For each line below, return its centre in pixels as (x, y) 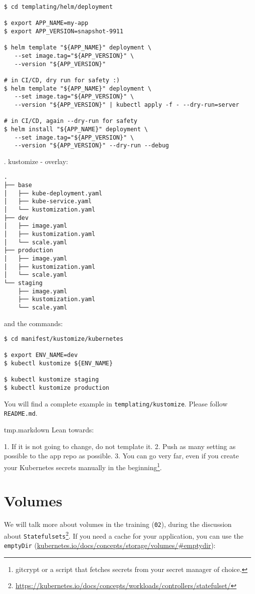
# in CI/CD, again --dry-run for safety (71, 121)
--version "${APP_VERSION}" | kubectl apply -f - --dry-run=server (127, 105)
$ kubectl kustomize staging (51, 380)
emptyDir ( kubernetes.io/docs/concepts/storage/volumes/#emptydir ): (110, 545)
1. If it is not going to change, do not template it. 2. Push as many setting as (120, 446)
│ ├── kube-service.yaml (48, 202)
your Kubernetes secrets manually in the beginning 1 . (83, 466)
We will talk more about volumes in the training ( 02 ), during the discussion (118, 524)
